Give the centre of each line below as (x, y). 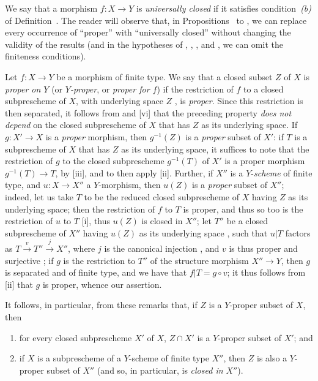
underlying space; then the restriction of (80, 209)
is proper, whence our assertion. (102, 284)
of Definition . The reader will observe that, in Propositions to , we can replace (156, 20)
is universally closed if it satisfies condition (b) (224, 8)
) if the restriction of (195, 89)
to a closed (264, 89)
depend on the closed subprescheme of (76, 125)
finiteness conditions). (46, 56)
